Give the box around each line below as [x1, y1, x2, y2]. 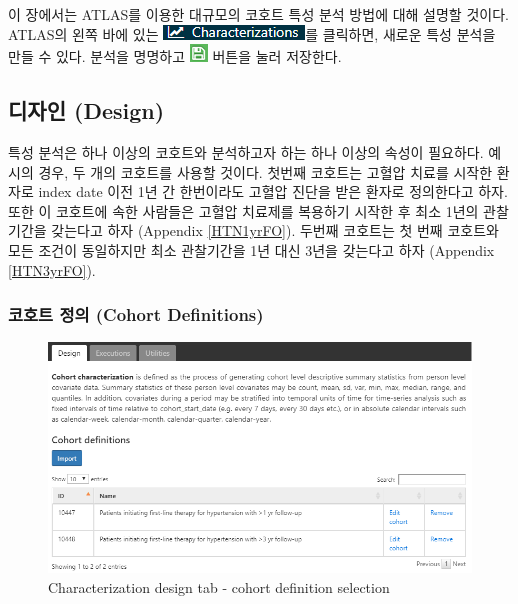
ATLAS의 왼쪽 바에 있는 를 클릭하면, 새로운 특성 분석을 [8, 23, 496, 44]
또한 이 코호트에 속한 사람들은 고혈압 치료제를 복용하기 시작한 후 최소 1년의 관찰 [8, 200, 509, 221]
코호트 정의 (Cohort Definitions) [8, 302, 264, 327]
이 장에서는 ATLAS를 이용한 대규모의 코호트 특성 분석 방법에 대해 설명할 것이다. [8, 4, 509, 24]
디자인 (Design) [8, 95, 165, 126]
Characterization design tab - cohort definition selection [48, 576, 390, 597]
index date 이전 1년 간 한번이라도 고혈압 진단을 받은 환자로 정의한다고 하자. [38, 181, 508, 202]
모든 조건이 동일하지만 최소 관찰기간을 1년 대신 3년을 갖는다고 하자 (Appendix [8, 239, 495, 260]
